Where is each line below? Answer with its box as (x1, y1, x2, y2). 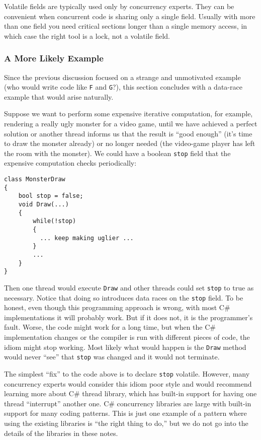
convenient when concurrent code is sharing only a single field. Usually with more (4, 11, 255, 21)
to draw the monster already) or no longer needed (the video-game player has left (4, 138, 255, 149)
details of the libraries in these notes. (4, 427, 118, 438)
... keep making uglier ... (40, 234, 134, 242)
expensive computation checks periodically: (4, 158, 137, 168)
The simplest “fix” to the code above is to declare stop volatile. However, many (4, 368, 250, 379)
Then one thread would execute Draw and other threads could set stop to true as (4, 282, 254, 292)
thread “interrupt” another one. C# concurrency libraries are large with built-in (4, 398, 251, 408)
